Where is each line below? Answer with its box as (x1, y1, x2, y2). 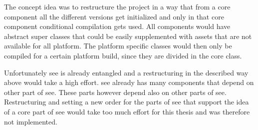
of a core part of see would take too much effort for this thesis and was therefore (4, 106, 250, 116)
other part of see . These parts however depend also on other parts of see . (4, 86, 227, 97)
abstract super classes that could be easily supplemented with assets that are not (4, 30, 252, 41)
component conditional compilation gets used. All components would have (4, 21, 231, 31)
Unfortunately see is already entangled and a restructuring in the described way (4, 67, 249, 77)
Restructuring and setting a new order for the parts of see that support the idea (4, 96, 249, 107)
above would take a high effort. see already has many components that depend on (4, 77, 254, 87)
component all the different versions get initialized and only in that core (4, 11, 224, 21)
